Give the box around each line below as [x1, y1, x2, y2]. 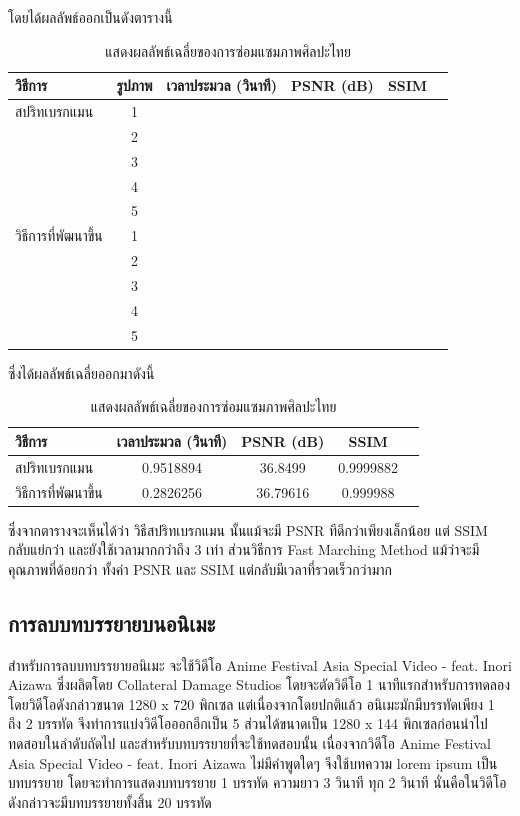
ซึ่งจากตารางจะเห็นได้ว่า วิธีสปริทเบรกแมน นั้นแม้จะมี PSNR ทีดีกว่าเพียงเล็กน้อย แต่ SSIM [8, 519, 488, 540]
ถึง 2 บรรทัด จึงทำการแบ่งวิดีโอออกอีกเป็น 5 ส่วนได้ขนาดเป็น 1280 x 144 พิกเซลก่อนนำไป [8, 713, 488, 734]
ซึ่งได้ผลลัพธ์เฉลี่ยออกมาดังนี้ [8, 362, 155, 383]
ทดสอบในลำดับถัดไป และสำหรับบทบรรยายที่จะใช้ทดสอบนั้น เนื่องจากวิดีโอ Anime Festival [8, 733, 491, 754]
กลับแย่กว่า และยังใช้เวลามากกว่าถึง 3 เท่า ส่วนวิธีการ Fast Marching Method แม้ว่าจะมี [8, 539, 480, 560]
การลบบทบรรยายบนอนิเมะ [8, 607, 216, 638]
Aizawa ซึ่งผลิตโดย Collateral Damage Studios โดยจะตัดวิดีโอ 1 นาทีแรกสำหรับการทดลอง [8, 674, 511, 695]
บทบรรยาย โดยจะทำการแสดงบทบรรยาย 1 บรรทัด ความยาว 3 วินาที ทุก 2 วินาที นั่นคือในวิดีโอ [8, 772, 507, 793]
